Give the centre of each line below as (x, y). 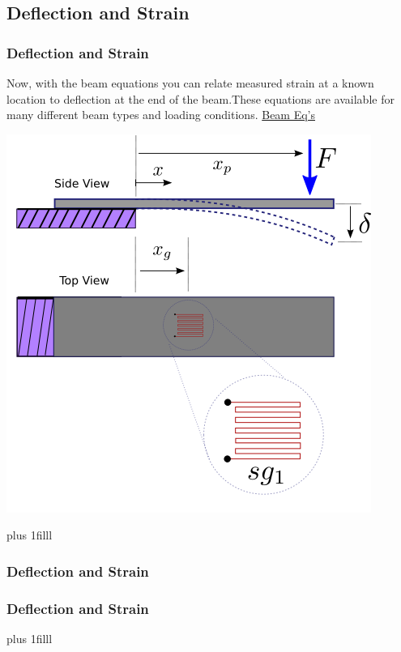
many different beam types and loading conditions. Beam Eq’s (161, 115)
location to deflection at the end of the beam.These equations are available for (200, 98)
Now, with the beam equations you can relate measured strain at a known (190, 83)
